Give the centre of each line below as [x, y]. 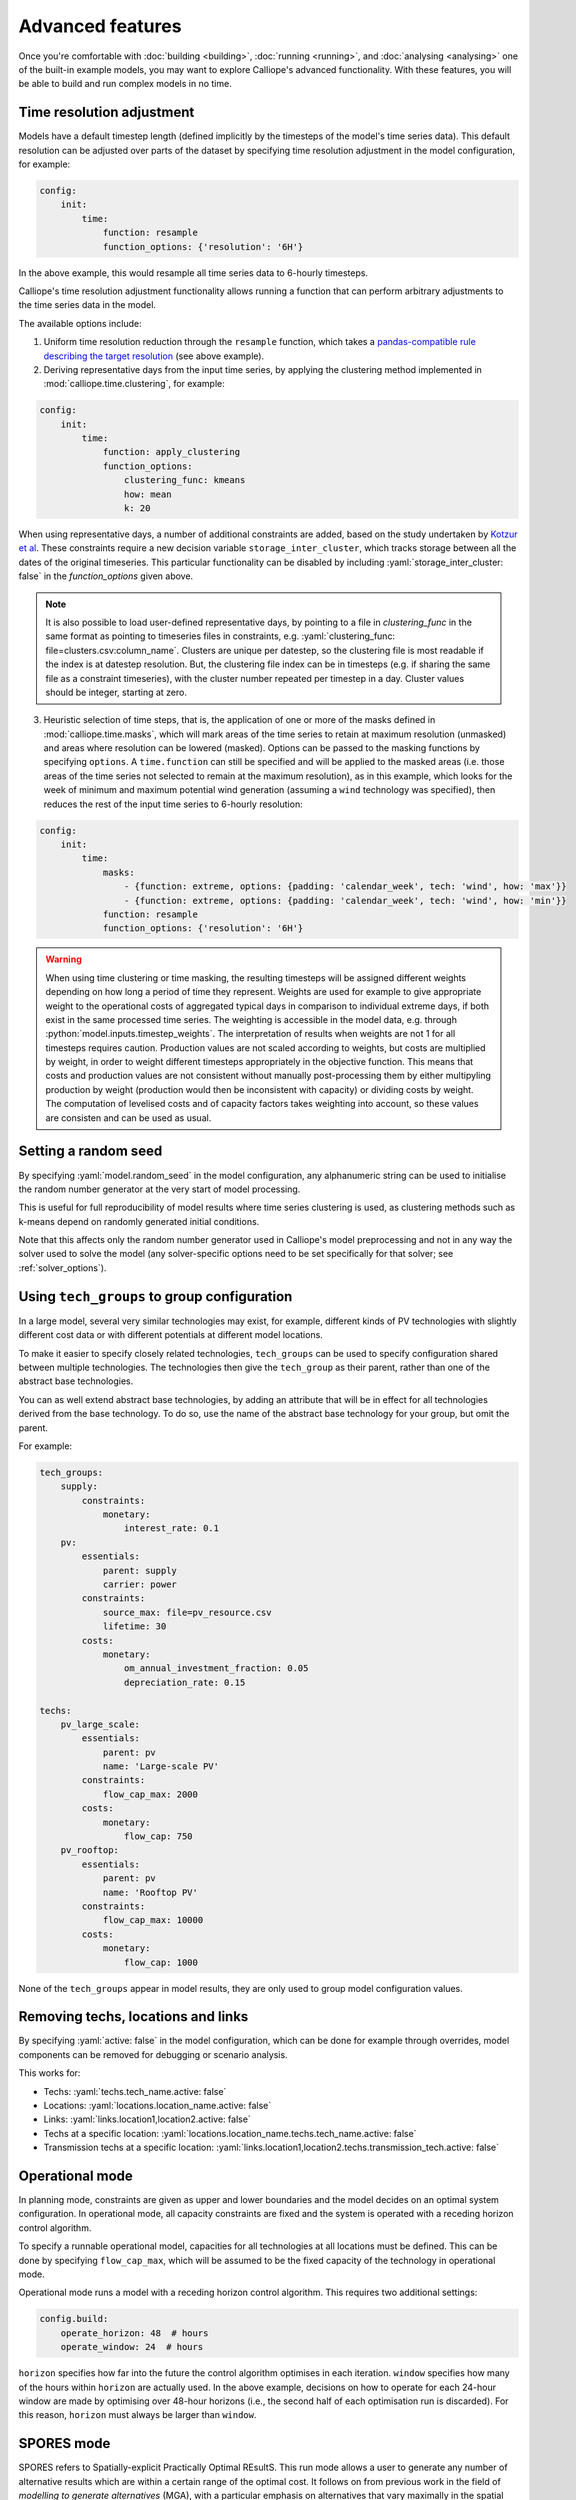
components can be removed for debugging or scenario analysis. [153, 2054]
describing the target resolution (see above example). [154, 356]
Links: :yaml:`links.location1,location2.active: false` [147, 2119]
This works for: [49, 2073]
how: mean [147, 494]
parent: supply [139, 1570]
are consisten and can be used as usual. [128, 1117]
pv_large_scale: [100, 1724]
